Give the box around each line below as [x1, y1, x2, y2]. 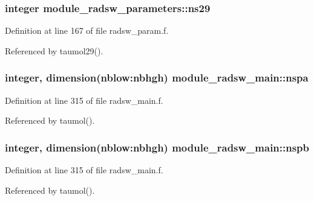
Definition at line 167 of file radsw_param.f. [5, 24, 169, 37]
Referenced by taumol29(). [5, 44, 103, 57]
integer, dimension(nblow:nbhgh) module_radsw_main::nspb [5, 139, 310, 155]
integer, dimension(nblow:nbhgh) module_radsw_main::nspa [5, 70, 309, 85]
